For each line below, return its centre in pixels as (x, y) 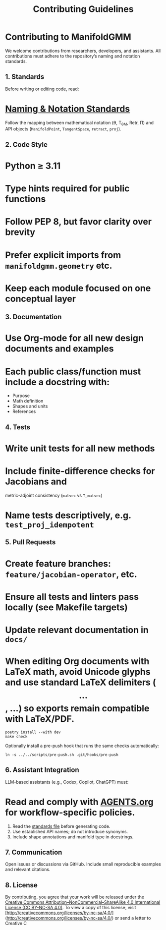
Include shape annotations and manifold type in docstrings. (73, 837)
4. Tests (18, 427)
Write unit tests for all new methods (80, 448)
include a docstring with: (57, 382)
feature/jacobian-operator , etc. (71, 574)
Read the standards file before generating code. (61, 826)
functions (26, 199)
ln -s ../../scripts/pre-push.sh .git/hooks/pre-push (62, 755)
